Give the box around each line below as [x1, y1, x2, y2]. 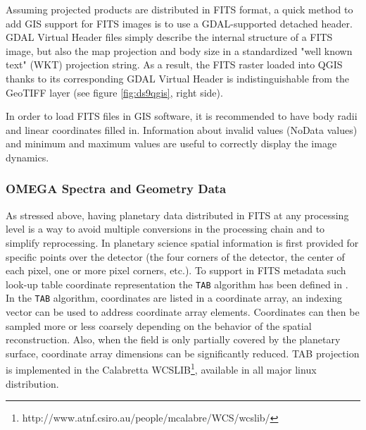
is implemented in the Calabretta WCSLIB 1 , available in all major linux [6, 360, 317, 377]
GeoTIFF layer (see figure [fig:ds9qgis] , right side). [6, 85, 223, 99]
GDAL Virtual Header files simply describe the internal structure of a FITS [6, 30, 333, 44]
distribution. [6, 376, 59, 391]
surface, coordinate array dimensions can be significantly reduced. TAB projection [6, 345, 360, 360]
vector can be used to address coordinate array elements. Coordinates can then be [6, 305, 360, 319]
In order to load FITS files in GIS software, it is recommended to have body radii [6, 109, 358, 123]
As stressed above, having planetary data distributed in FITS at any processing [6, 207, 349, 222]
